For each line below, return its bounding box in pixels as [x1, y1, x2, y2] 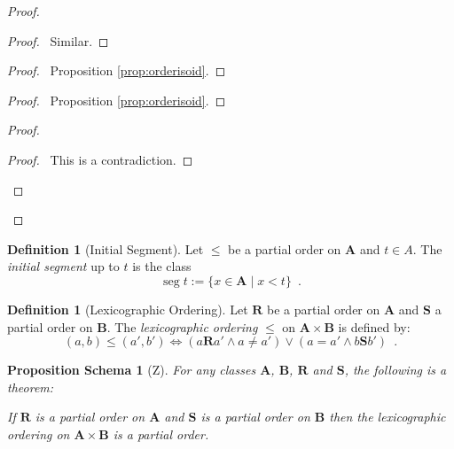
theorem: [7, 377, 54, 396]
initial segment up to [7, 257, 120, 275]
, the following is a [344, 360, 447, 379]
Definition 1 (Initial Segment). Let [7, 239, 204, 258]
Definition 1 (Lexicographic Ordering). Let [7, 299, 248, 318]
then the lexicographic [329, 407, 446, 426]
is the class [132, 257, 192, 275]
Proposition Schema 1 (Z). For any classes [7, 360, 256, 379]
